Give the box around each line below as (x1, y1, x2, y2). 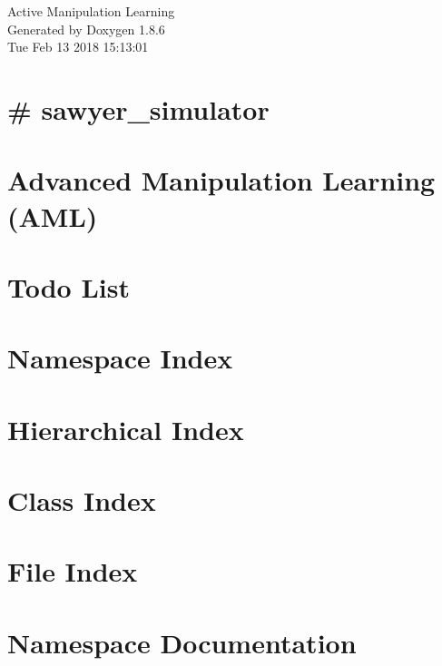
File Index (7, 553, 138, 590)
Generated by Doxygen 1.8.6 (7, 19, 165, 38)
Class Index (7, 482, 156, 519)
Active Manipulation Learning (7, 2, 175, 20)
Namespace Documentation (7, 623, 357, 661)
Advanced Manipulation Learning (7, 162, 436, 199)
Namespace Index (7, 339, 233, 377)
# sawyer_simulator (7, 90, 270, 127)
